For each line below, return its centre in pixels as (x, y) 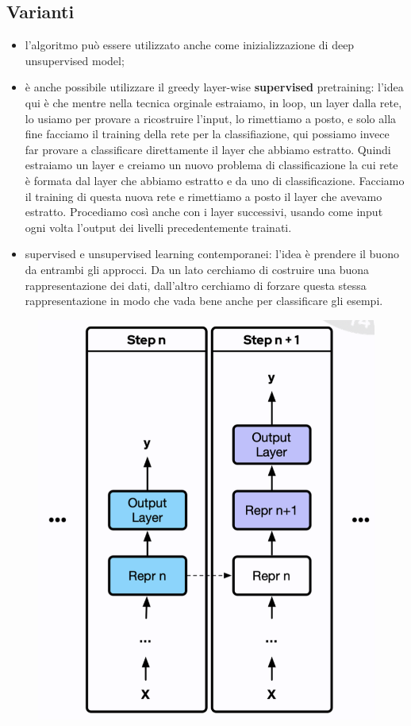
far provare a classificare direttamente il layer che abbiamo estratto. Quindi (208, 149)
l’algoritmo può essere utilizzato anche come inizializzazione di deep (190, 45)
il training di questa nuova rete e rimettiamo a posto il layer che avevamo (204, 196)
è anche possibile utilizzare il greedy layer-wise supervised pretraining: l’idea (214, 87)
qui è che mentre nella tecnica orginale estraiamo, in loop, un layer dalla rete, (213, 102)
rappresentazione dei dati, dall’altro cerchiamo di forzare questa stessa (196, 285)
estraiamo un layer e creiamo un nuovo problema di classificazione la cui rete (211, 165)
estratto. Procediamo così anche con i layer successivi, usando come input (204, 212)
